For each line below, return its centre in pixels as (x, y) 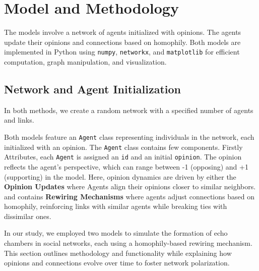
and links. (19, 120)
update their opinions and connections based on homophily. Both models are (122, 42)
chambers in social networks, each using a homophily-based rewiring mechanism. (128, 243)
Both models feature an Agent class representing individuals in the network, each (129, 137)
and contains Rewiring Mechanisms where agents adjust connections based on (129, 196)
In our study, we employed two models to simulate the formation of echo (116, 233)
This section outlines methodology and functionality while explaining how (118, 253)
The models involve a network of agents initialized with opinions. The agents (123, 32)
